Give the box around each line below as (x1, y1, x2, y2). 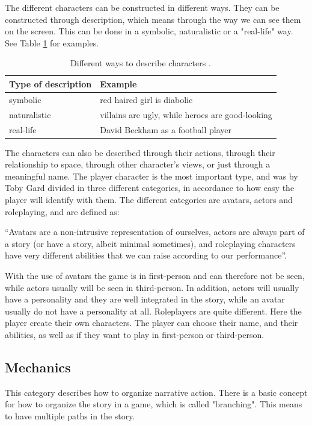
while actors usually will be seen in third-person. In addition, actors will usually (5, 281, 299, 293)
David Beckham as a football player (100, 123, 231, 136)
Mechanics (5, 357, 71, 376)
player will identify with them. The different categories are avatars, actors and (5, 193, 293, 205)
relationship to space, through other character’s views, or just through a (5, 158, 271, 171)
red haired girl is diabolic (100, 93, 193, 105)
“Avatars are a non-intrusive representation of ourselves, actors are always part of (5, 225, 305, 238)
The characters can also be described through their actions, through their (5, 146, 275, 158)
